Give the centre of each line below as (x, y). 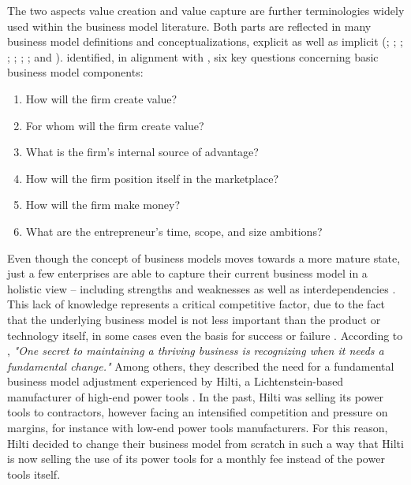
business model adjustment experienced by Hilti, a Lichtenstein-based (176, 381)
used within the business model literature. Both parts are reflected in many (189, 26)
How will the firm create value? (101, 98)
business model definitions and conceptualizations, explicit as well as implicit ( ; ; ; (205, 41)
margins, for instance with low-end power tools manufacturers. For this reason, (198, 428)
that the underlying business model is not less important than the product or (194, 319)
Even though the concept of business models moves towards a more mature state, (204, 257)
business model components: (75, 72)
